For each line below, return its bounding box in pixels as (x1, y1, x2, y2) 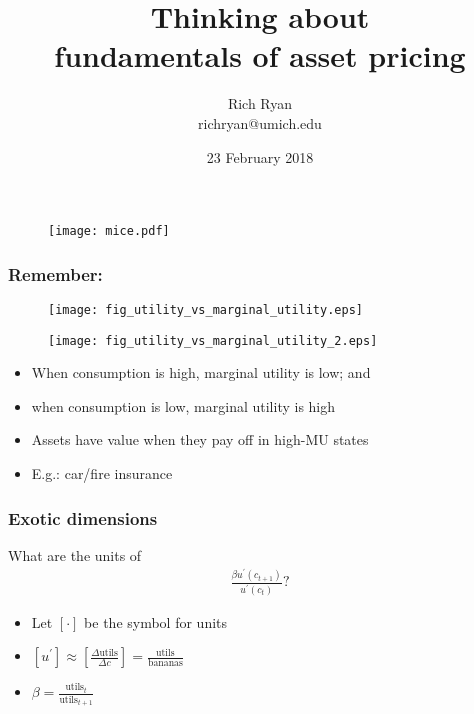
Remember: (8, 261, 103, 286)
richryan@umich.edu (198, 112, 322, 133)
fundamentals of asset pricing (54, 35, 466, 76)
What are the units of (8, 544, 142, 565)
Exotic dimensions (8, 505, 158, 530)
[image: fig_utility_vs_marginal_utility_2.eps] (48, 333, 378, 348)
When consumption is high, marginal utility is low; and (31, 362, 371, 383)
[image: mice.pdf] (48, 224, 170, 239)
